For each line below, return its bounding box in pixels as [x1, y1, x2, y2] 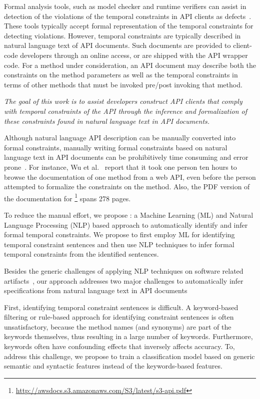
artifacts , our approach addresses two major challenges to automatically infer [4, 275, 243, 286]
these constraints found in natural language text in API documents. [4, 115, 210, 126]
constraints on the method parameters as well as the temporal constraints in [4, 69, 238, 80]
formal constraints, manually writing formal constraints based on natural [4, 142, 227, 152]
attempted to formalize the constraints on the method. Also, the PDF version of [4, 181, 250, 192]
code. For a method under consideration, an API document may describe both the [4, 59, 256, 70]
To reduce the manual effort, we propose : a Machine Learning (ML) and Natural [4, 209, 253, 220]
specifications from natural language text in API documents [4, 285, 187, 296]
